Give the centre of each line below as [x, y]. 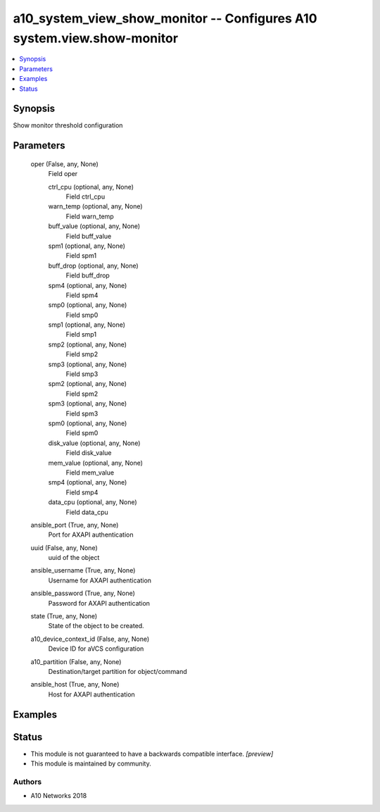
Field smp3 [82, 374]
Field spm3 [82, 413]
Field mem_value [90, 473]
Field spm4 [82, 295]
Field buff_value [89, 236]
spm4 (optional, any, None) [88, 285]
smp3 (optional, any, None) [88, 364]
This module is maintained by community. [91, 763]
